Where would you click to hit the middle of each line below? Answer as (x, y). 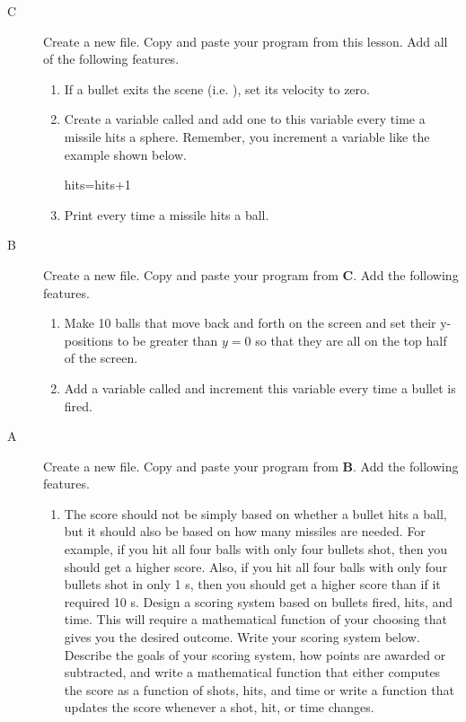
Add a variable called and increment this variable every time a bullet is (260, 387)
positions (89, 340)
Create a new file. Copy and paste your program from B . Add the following (251, 466)
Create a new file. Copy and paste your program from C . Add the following (251, 274)
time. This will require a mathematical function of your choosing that (255, 619)
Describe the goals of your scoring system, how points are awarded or (255, 654)
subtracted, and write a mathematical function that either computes (252, 672)
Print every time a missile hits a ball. (167, 214)
